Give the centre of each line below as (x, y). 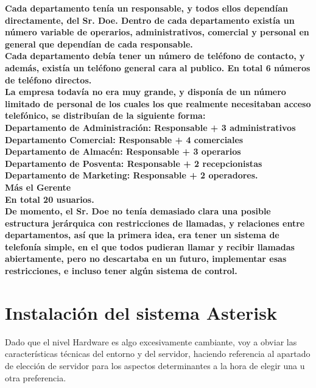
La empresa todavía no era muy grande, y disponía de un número (146, 92)
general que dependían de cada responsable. (99, 44)
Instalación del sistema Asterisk (141, 312)
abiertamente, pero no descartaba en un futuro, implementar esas (146, 259)
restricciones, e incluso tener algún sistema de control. (121, 271)
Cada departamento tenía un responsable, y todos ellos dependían (147, 8)
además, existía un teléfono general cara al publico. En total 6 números (158, 67)
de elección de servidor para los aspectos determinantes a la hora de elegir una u (155, 365)
